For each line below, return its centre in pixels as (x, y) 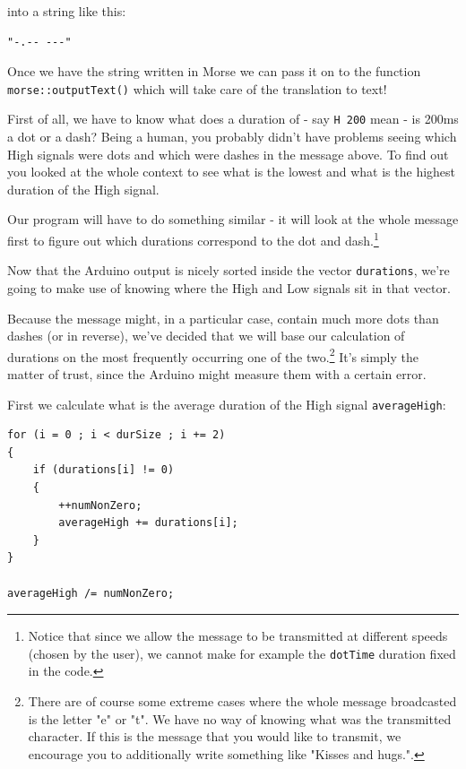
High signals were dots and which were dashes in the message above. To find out (228, 154)
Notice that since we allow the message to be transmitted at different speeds (238, 636)
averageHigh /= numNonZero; (91, 593)
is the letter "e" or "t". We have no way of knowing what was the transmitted (240, 718)
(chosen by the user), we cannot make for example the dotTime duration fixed (242, 653)
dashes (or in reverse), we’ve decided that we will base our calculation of (206, 336)
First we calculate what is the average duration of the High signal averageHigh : (227, 404)
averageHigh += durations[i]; (148, 523)
